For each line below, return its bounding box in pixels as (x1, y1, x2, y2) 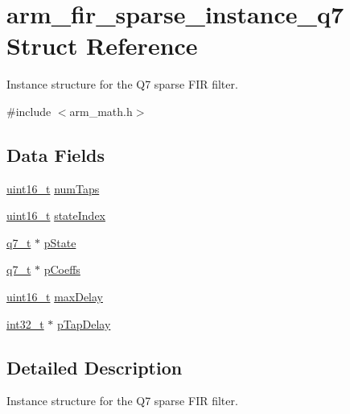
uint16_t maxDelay (6, 288, 103, 305)
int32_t (6, 315, 44, 332)
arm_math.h (69, 102, 133, 119)
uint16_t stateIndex (6, 207, 105, 224)
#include (6, 102, 51, 119)
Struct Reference (6, 29, 198, 62)
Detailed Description (6, 354, 183, 379)
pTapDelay (57, 315, 111, 332)
